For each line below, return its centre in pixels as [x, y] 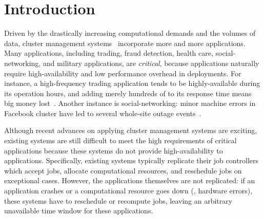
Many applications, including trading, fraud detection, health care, [109, 53]
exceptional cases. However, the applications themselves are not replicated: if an [130, 180]
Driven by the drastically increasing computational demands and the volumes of [130, 33]
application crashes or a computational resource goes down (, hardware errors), [128, 191]
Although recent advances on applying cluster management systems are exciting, [131, 130]
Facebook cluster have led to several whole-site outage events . [103, 113]
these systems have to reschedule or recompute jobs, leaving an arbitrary [118, 200]
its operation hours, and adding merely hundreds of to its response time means [128, 93]
